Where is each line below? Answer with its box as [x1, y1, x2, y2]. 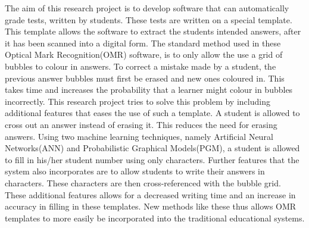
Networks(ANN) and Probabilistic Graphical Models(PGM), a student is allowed [5, 142, 300, 154]
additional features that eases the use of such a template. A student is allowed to [5, 107, 300, 119]
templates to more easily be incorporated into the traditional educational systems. [5, 211, 305, 224]
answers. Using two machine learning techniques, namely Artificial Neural [5, 130, 273, 142]
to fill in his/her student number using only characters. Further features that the [5, 153, 299, 165]
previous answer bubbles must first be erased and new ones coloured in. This [5, 71, 285, 84]
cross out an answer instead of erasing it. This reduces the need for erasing [5, 118, 277, 130]
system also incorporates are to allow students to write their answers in [5, 165, 265, 177]
